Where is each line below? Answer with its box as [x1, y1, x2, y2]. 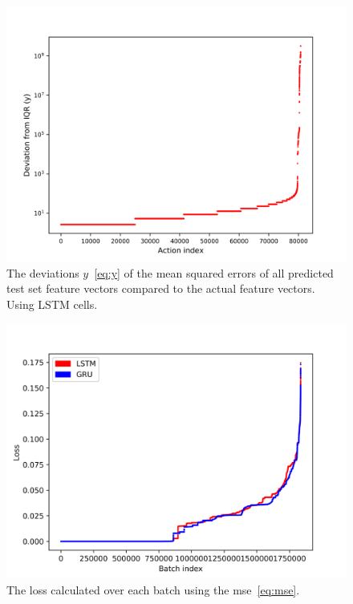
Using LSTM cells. [6, 295, 98, 312]
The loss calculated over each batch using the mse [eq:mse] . [6, 581, 300, 598]
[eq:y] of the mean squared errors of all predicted [94, 264, 334, 281]
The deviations [6, 264, 79, 281]
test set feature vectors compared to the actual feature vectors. [6, 280, 315, 297]
